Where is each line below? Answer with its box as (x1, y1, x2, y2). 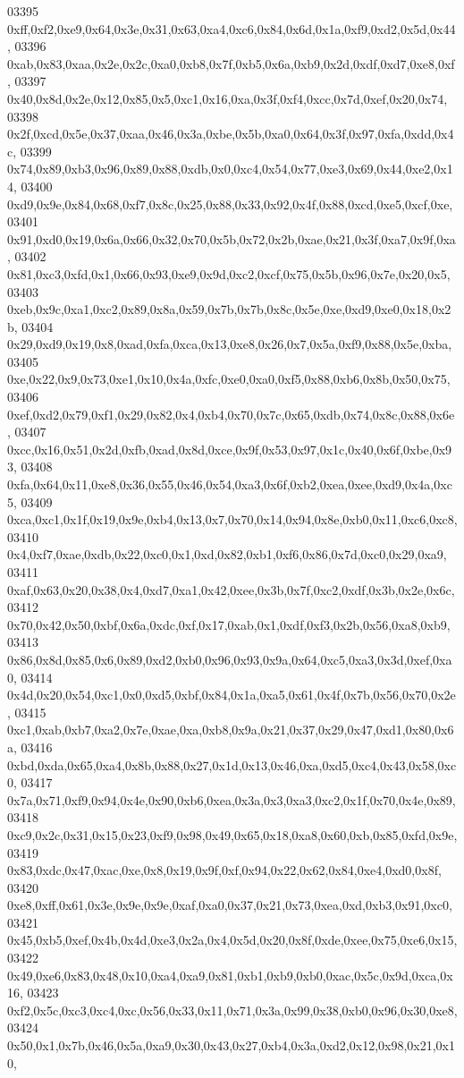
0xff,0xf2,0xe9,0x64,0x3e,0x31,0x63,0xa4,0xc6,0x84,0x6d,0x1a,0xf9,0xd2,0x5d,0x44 (7, 19, 456, 38)
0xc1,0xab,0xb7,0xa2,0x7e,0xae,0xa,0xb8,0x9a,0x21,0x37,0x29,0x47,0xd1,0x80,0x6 (7, 720, 454, 739)
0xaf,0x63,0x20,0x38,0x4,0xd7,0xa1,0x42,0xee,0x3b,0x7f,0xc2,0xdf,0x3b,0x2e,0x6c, (7, 580, 455, 598)
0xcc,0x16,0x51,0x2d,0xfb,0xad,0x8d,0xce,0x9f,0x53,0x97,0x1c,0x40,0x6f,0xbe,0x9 (7, 439, 452, 458)
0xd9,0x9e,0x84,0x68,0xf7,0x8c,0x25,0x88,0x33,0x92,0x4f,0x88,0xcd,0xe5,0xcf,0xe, (7, 194, 453, 213)
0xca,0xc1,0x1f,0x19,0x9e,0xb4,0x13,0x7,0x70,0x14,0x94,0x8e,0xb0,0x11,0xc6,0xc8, (7, 510, 458, 529)
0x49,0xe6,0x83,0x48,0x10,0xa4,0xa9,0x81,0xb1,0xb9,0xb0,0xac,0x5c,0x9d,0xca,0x (7, 965, 453, 984)
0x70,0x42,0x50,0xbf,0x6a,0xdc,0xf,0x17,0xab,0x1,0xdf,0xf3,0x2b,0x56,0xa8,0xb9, (7, 615, 451, 633)
